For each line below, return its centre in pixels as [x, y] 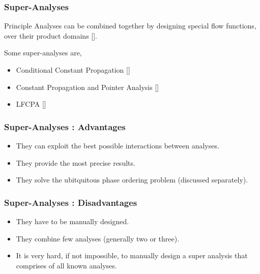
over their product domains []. [51, 35]
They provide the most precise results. [76, 162]
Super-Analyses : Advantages [65, 126]
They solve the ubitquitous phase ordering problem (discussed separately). [132, 180]
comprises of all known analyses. [66, 265]
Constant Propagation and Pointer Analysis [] [88, 87]
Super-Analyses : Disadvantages [71, 202]
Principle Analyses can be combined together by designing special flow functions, [130, 26]
